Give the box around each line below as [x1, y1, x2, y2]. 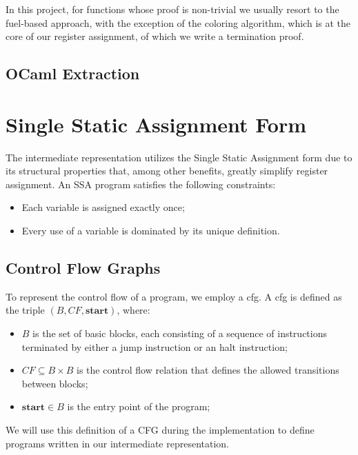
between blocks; [21, 376, 88, 390]
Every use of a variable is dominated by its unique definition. [21, 223, 280, 238]
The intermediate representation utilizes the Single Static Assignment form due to [6, 150, 352, 164]
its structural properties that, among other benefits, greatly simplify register [6, 163, 328, 178]
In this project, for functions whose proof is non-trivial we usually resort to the [6, 2, 339, 16]
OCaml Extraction [6, 63, 140, 84]
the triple [6, 303, 45, 317]
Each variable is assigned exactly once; [21, 200, 185, 214]
